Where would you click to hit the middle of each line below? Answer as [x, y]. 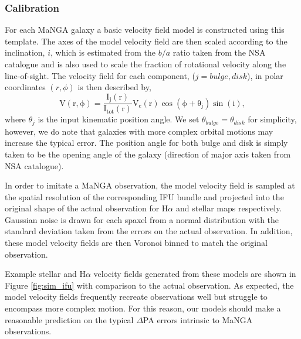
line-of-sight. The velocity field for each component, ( [100, 75]
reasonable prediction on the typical [69, 319]
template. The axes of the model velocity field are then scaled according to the [146, 41]
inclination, [25, 52]
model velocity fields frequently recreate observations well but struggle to [136, 297]
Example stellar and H [45, 274]
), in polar [265, 75]
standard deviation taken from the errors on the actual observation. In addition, [149, 231]
